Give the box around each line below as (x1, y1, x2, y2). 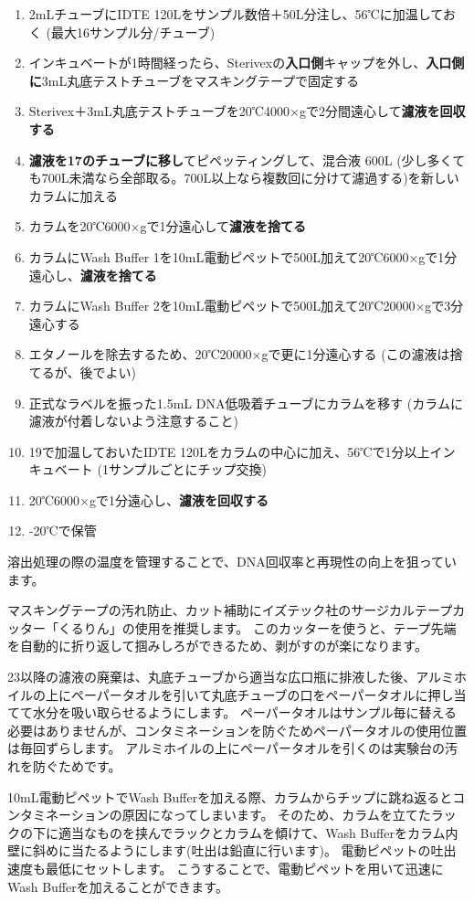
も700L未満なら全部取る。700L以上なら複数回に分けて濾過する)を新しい (28, 168, 459, 187)
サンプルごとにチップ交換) (108, 460, 267, 479)
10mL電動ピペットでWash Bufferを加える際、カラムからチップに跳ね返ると (7, 787, 453, 806)
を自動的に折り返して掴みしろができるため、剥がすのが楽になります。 (7, 636, 427, 655)
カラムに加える (28, 186, 118, 205)
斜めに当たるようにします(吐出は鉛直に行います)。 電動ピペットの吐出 (32, 841, 457, 860)
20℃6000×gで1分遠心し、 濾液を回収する (28, 490, 269, 509)
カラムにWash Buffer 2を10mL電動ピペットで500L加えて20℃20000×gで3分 (28, 296, 464, 315)
